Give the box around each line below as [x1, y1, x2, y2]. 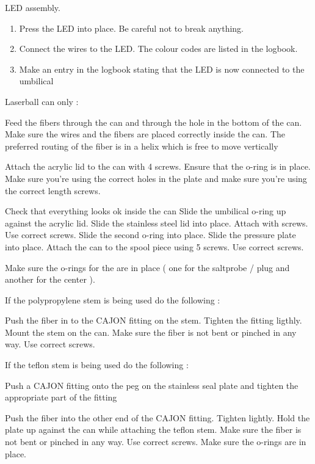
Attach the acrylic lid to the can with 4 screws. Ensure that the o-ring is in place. [5, 160, 311, 173]
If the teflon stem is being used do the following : [5, 358, 189, 371]
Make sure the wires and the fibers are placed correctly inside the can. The [5, 128, 286, 140]
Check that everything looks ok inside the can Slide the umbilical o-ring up [5, 205, 286, 217]
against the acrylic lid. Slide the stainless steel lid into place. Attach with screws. [5, 216, 308, 229]
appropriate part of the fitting [5, 391, 117, 404]
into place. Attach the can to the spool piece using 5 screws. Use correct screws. [5, 240, 304, 253]
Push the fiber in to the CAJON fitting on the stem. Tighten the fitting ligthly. [5, 314, 302, 327]
